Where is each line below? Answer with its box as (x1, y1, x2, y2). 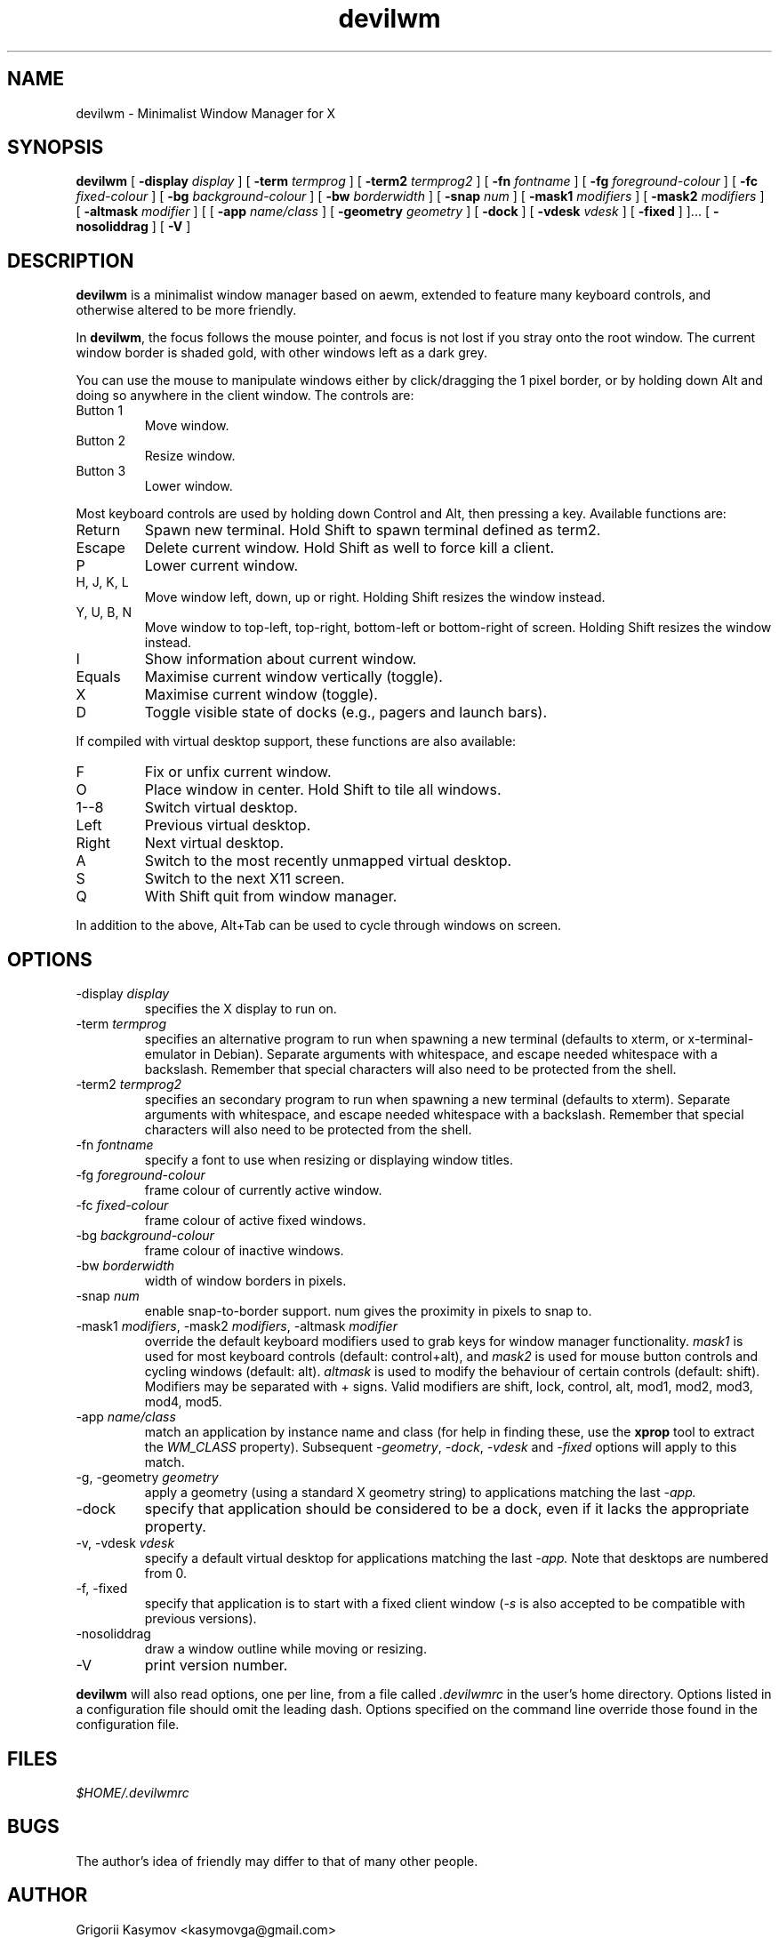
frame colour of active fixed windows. (144, 1213, 366, 1229)
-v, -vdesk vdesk (76, 1535, 175, 1551)
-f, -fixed (76, 1581, 128, 1597)
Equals (76, 668, 121, 686)
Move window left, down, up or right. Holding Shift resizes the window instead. (144, 589, 606, 605)
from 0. (144, 1566, 188, 1582)
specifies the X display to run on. (144, 1001, 337, 1017)
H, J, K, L (76, 574, 129, 590)
